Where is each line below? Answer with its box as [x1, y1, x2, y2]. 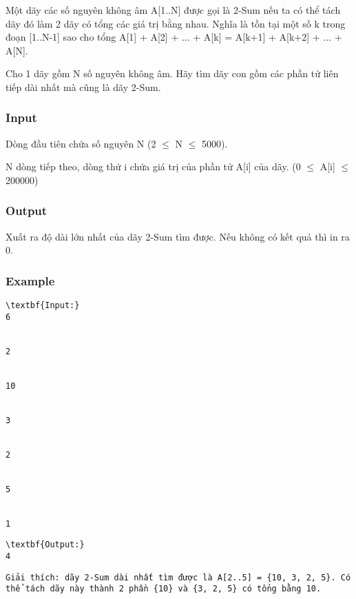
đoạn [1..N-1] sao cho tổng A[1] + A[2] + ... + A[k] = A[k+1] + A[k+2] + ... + [6, 30, 342, 44]
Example [6, 272, 55, 289]
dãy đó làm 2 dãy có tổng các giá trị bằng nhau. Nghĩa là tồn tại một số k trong [6, 16, 346, 30]
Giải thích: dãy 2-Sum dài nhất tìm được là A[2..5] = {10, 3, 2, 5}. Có [6, 572, 351, 582]
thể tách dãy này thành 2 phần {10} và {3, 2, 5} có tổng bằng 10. [6, 584, 322, 594]
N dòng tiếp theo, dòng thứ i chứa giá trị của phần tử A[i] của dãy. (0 [6, 159, 301, 174]
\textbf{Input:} [6, 301, 80, 311]
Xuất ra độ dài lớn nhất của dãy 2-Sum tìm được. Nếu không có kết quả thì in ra [6, 229, 350, 243]
